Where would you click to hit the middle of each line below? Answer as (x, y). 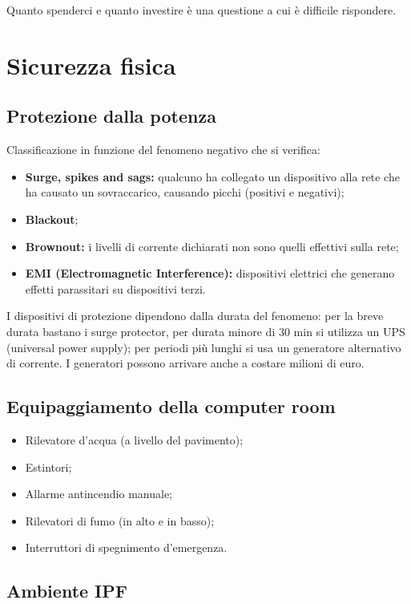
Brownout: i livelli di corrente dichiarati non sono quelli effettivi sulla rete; (212, 246)
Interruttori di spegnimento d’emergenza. (126, 547)
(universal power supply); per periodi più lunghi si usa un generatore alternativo (204, 347)
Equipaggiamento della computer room (171, 406)
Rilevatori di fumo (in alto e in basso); (120, 520)
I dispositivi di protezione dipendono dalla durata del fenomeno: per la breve (195, 316)
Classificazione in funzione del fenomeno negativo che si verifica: (163, 150)
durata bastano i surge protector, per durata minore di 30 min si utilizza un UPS (206, 331)
